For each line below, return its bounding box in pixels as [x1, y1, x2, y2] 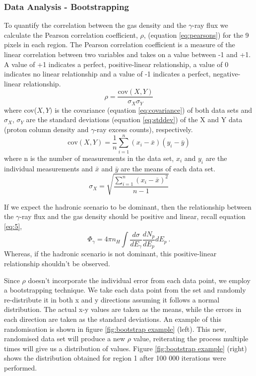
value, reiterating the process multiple [133, 333, 249, 344]
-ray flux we [192, 20, 228, 30]
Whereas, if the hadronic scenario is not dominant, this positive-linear [4, 248, 217, 259]
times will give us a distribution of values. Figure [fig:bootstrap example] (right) [4, 343, 247, 353]
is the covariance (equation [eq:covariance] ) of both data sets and [55, 104, 252, 115]
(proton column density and [4, 124, 89, 135]
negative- [213, 69, 241, 79]
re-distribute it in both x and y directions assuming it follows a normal [4, 294, 220, 304]
